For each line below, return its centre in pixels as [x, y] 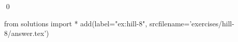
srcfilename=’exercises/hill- [192, 23]
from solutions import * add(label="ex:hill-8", [76, 23]
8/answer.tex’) [27, 33]
